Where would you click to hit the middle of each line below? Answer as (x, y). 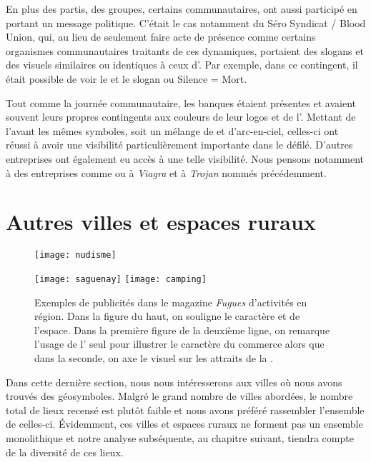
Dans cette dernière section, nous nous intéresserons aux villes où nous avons (174, 382)
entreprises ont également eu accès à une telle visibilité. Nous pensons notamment (185, 158)
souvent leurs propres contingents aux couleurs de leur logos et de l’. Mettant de (181, 117)
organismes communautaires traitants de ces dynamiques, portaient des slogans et (185, 50)
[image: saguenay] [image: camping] (120, 279)
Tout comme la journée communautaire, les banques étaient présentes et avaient (181, 102)
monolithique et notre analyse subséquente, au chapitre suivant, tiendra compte (180, 437)
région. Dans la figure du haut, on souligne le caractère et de (167, 316)
